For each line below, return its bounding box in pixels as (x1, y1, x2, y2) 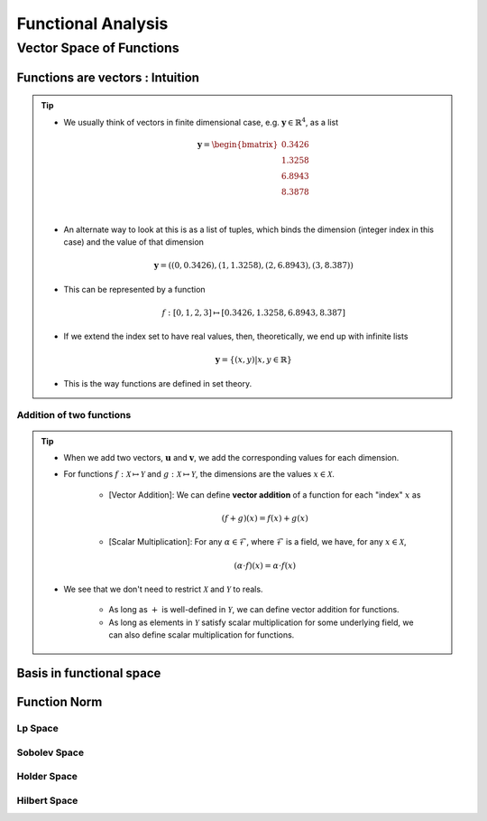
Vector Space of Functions (16, 40, 179, 56)
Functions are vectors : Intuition (16, 70, 200, 85)
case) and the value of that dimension (63, 236, 205, 247)
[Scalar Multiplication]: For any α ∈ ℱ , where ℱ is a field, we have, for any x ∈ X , (108, 536, 407, 547)
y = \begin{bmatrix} (197, 139, 279, 149)
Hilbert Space (16, 794, 78, 807)
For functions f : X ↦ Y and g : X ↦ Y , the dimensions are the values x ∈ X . (63, 469, 335, 480)
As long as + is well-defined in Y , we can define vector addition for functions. (108, 604, 400, 615)
